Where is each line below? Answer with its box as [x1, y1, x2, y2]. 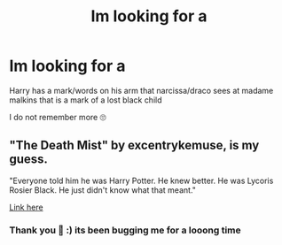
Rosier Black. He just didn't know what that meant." [9, 184, 197, 195]
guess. [9, 152, 49, 167]
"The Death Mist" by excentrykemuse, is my [9, 138, 260, 153]
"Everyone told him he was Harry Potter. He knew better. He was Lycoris [9, 175, 274, 186]
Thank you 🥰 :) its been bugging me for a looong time [9, 224, 241, 236]
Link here [9, 202, 43, 212]
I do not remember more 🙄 [9, 111, 106, 122]
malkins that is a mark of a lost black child [9, 95, 162, 105]
